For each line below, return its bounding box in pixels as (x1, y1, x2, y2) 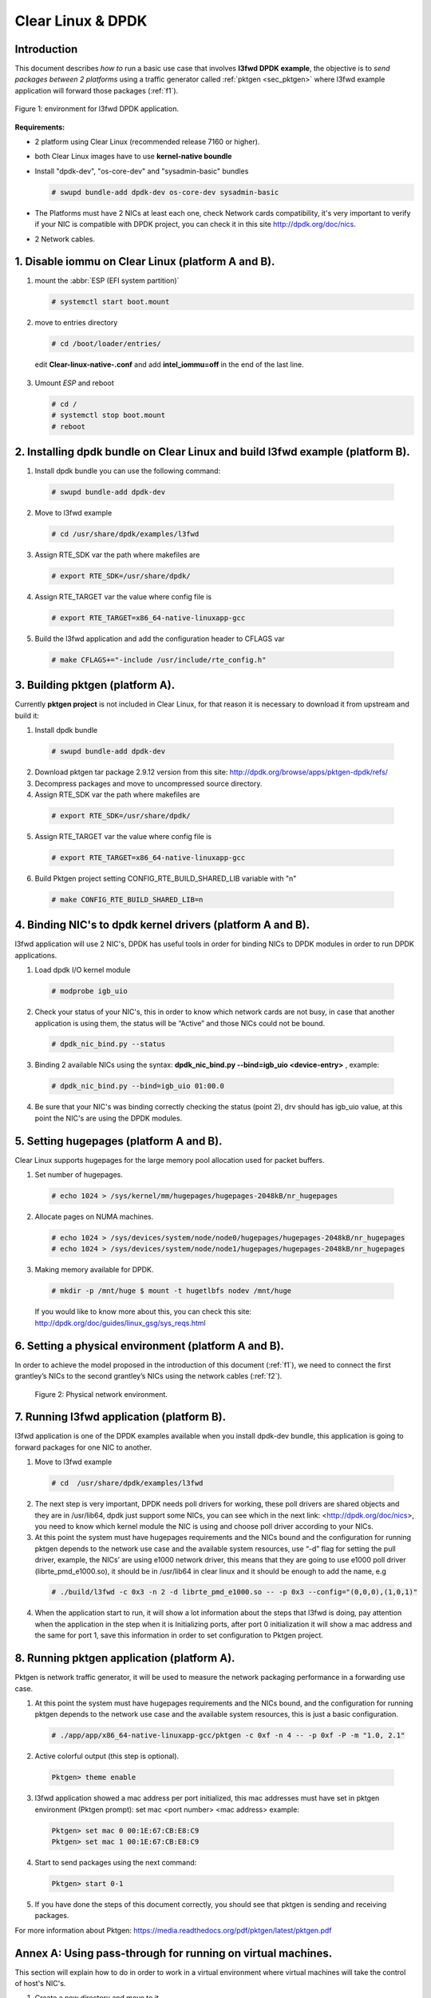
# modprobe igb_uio (51, 987, 128, 996)
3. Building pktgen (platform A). (14, 679, 176, 692)
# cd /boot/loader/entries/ (51, 340, 161, 348)
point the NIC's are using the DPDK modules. (34, 1113, 183, 1123)
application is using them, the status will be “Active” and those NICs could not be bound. (34, 1018, 326, 1028)
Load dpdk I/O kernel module (34, 965, 131, 975)
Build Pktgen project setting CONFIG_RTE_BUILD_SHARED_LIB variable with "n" (34, 874, 297, 883)
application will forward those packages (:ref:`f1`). (14, 86, 179, 95)
